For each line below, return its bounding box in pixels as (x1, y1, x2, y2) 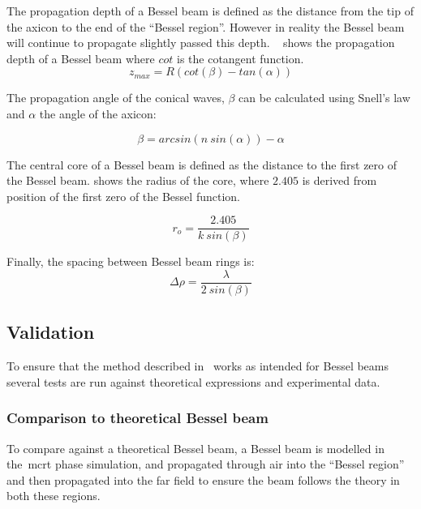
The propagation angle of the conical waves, (6, 89, 225, 106)
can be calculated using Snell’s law (238, 89, 410, 106)
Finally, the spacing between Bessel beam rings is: (6, 253, 255, 270)
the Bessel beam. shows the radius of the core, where (6, 172, 269, 189)
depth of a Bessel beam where (6, 49, 155, 66)
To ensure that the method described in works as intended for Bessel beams (6, 357, 389, 374)
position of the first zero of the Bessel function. (6, 187, 240, 204)
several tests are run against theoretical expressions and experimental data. (6, 373, 380, 390)
